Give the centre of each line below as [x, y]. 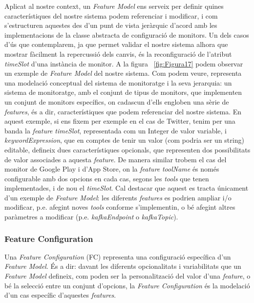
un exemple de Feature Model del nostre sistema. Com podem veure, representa [123, 73]
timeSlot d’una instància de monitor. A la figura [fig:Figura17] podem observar [124, 63]
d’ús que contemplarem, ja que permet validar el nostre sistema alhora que [116, 44]
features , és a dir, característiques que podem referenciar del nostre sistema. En [123, 111]
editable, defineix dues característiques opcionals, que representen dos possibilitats [127, 149]
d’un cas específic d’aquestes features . [60, 295]
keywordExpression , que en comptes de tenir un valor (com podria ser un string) [124, 140]
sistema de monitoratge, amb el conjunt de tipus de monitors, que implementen [123, 92]
